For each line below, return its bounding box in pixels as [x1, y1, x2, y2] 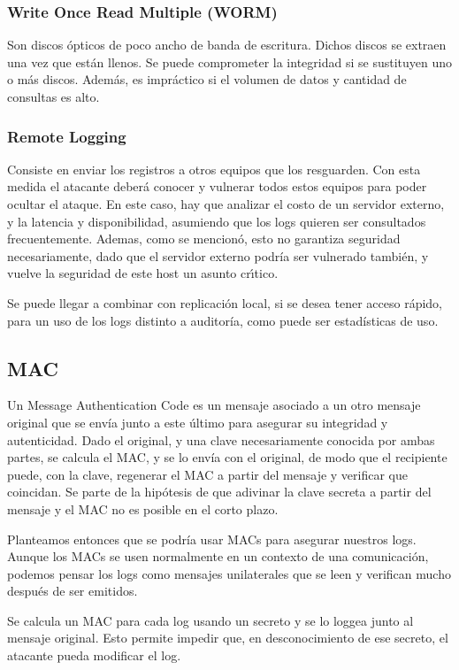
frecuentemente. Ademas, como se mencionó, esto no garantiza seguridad [7, 229, 401, 248]
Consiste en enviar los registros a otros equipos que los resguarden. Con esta [7, 159, 421, 178]
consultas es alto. [7, 88, 100, 105]
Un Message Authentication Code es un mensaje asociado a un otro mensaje [7, 396, 421, 414]
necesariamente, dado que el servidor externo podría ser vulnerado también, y [7, 246, 429, 265]
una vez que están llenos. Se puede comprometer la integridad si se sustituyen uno [7, 52, 452, 71]
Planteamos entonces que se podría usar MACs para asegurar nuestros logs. [7, 529, 417, 548]
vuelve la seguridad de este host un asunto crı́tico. [7, 264, 279, 282]
